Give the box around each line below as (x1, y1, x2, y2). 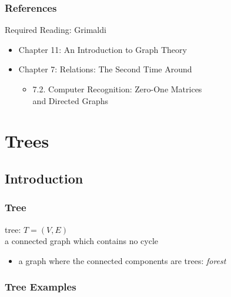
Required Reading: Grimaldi (5, 24, 106, 36)
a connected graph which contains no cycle (5, 235, 159, 247)
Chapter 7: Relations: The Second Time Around (18, 63, 192, 75)
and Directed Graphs (32, 94, 109, 106)
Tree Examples (5, 279, 76, 294)
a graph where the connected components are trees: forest (18, 254, 226, 266)
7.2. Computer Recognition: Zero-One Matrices (32, 83, 202, 95)
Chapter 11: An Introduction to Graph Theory (18, 43, 187, 55)
